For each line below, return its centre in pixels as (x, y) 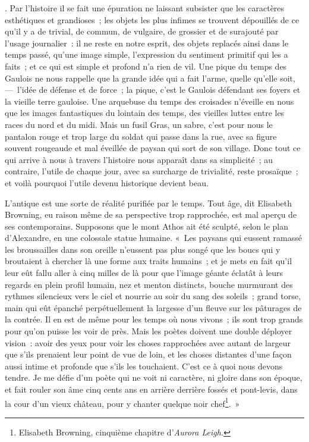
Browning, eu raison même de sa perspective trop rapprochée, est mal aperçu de (151, 214)
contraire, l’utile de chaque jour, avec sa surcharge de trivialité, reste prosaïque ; (152, 171)
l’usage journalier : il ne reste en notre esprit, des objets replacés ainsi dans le (147, 43)
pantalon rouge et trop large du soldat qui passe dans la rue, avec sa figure (141, 136)
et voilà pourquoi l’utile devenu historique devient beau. (107, 182)
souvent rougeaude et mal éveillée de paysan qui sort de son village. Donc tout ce (153, 148)
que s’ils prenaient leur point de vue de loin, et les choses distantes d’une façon (148, 354)
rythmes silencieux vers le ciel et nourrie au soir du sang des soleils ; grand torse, (153, 296)
